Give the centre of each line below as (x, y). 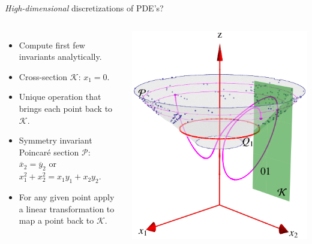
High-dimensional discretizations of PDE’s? (84, 8)
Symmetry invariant (55, 140)
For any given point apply (67, 196)
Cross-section (43, 76)
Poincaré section (49, 152)
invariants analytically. (60, 57)
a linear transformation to (67, 208)
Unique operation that (60, 97)
